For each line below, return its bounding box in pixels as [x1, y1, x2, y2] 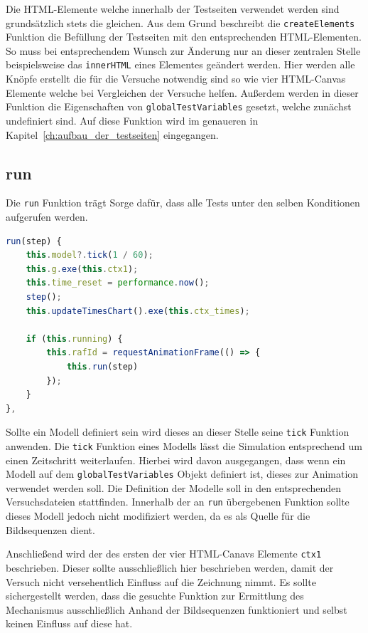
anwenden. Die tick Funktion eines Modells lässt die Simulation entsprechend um [6, 438, 362, 453]
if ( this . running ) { [26, 333, 123, 344]
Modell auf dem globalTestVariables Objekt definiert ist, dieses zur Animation [6, 466, 359, 481]
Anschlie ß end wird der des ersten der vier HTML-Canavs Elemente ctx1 [6, 546, 322, 561]
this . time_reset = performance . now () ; [26, 278, 210, 288]
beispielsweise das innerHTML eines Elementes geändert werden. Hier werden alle [6, 57, 355, 72]
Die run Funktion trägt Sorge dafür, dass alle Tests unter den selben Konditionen [6, 195, 360, 210]
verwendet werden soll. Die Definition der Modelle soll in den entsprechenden [6, 480, 342, 495]
